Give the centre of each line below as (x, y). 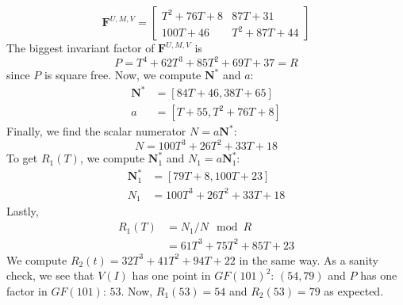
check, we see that (50, 275)
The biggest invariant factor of (81, 48)
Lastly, (23, 211)
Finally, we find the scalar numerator (96, 131)
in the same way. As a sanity (309, 259)
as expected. (354, 290)
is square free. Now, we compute (123, 75)
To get (22, 158)
